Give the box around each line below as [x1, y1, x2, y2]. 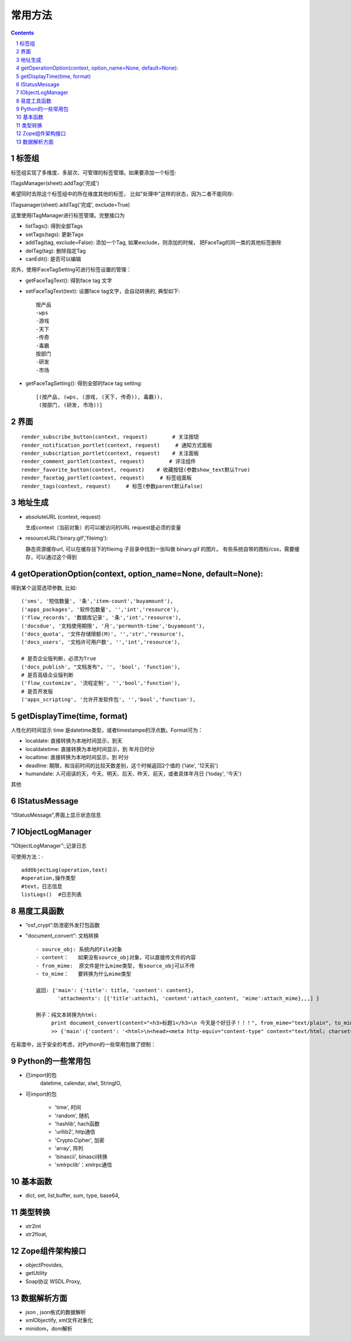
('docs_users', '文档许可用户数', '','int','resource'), [21, 639, 181, 646]
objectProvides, [25, 1261, 64, 1268]
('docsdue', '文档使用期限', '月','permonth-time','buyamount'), [21, 622, 205, 629]
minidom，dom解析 [25, 1325, 73, 1332]
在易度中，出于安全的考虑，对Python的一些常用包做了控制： [11, 1041, 156, 1048]
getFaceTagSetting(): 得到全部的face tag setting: [25, 380, 143, 387]
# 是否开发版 [21, 688, 53, 695]
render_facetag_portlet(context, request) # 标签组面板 [21, 475, 192, 481]
